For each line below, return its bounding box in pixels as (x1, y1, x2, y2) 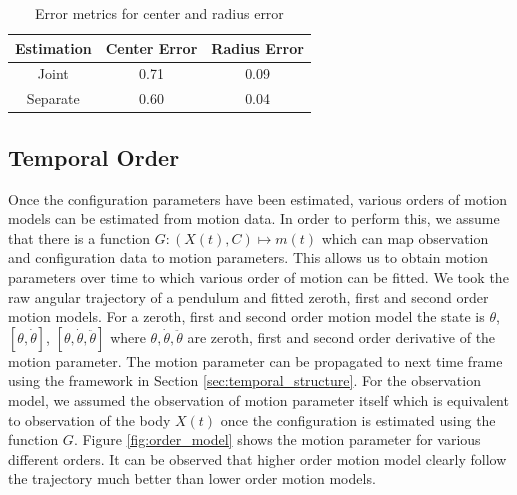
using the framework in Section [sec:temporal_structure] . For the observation (8, 370, 481, 391)
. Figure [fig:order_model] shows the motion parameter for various (73, 429, 481, 450)
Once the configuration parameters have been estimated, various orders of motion (8, 188, 508, 209)
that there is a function (8, 227, 151, 248)
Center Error (105, 37, 198, 58)
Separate (26, 88, 80, 109)
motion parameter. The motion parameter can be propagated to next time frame (8, 350, 503, 371)
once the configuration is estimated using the (220, 409, 496, 430)
